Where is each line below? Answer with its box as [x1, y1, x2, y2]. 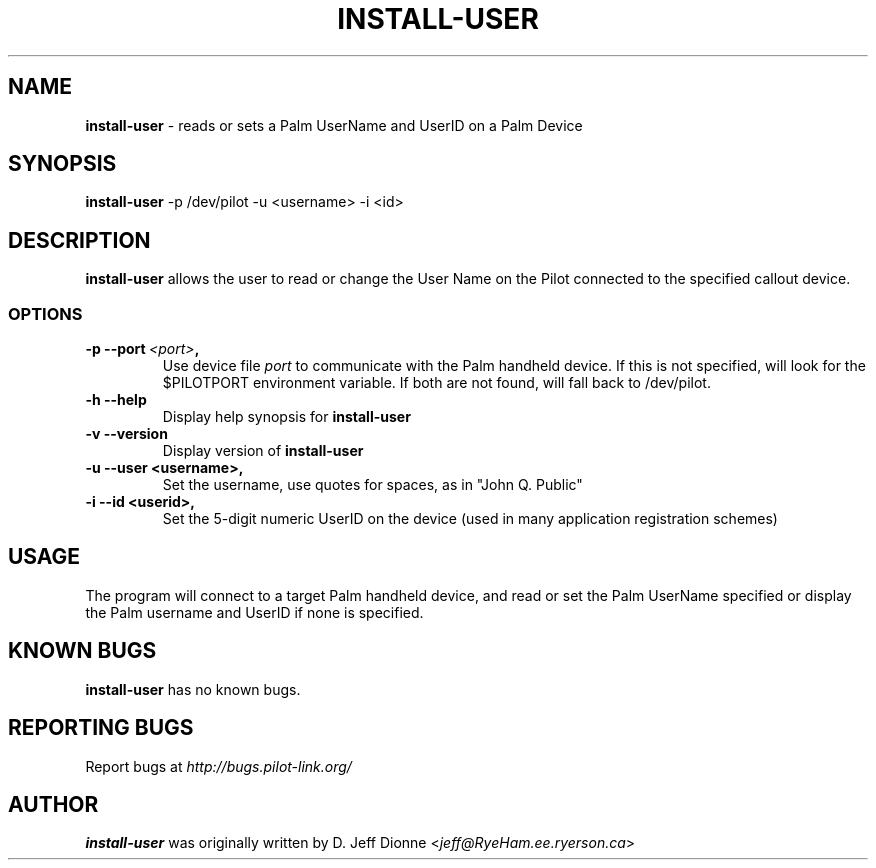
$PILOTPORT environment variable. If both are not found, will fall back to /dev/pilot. [162, 374, 711, 392]
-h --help [85, 391, 147, 409]
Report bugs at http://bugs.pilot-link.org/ [85, 757, 352, 775]
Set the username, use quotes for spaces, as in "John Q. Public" [162, 476, 583, 494]
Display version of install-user [162, 442, 364, 460]
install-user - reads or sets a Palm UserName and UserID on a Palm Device [85, 116, 583, 134]
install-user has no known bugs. [85, 680, 301, 698]
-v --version [85, 425, 168, 443]
